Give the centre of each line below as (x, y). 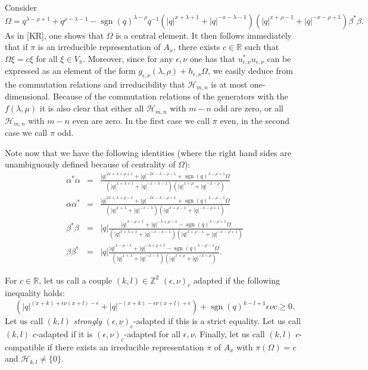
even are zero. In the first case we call (141, 120)
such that (262, 47)
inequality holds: (35, 293)
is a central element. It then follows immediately (204, 35)
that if (16, 47)
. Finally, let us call (230, 333)
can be (279, 58)
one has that (213, 58)
